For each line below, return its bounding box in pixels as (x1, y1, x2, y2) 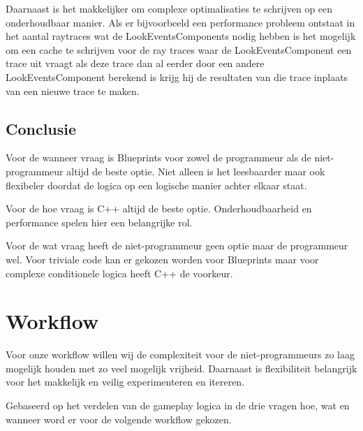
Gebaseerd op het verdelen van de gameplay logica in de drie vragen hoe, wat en (6, 398, 350, 413)
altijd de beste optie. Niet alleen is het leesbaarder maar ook (66, 163, 325, 178)
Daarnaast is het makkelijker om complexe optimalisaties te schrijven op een (6, 1, 333, 15)
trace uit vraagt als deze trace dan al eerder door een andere (6, 56, 265, 71)
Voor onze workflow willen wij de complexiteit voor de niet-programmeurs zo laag (6, 347, 355, 362)
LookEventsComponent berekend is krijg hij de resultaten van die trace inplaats (6, 69, 348, 84)
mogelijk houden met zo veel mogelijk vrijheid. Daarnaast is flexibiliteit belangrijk (6, 360, 357, 375)
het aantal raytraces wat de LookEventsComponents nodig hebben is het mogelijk (6, 29, 356, 43)
